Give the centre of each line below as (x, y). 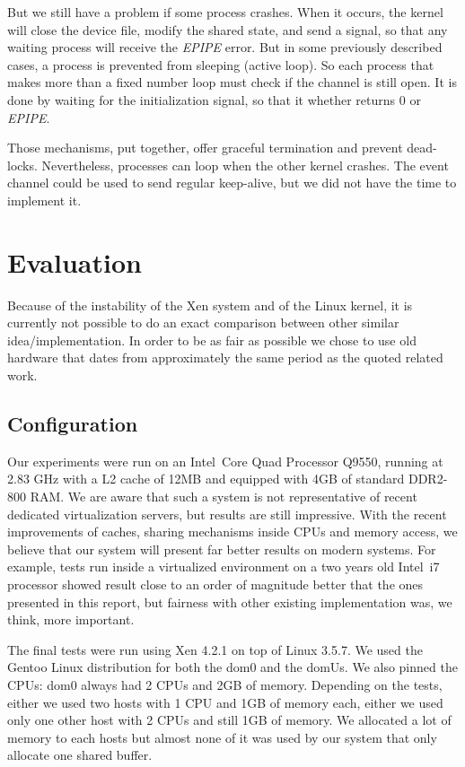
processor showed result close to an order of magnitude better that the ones (215, 584)
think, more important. (71, 619)
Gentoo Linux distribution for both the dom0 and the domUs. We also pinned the (232, 667)
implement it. (44, 200)
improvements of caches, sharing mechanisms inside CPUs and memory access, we (232, 532)
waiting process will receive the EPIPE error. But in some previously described (225, 47)
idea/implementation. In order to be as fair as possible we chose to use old (212, 340)
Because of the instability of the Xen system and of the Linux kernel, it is (210, 305)
